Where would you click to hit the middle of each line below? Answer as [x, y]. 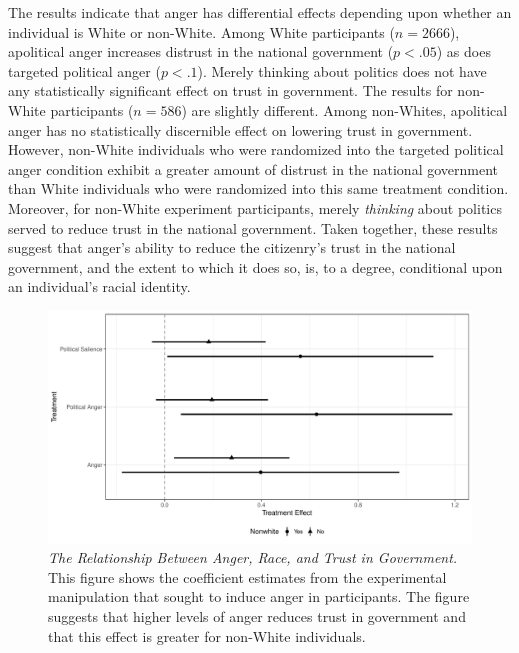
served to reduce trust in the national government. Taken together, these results [253, 227]
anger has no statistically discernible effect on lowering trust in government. [240, 129]
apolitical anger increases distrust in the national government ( [201, 51]
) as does [463, 51]
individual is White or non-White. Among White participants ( [201, 31]
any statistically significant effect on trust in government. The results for [230, 90]
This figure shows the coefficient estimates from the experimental [247, 576]
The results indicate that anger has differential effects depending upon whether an [260, 12]
